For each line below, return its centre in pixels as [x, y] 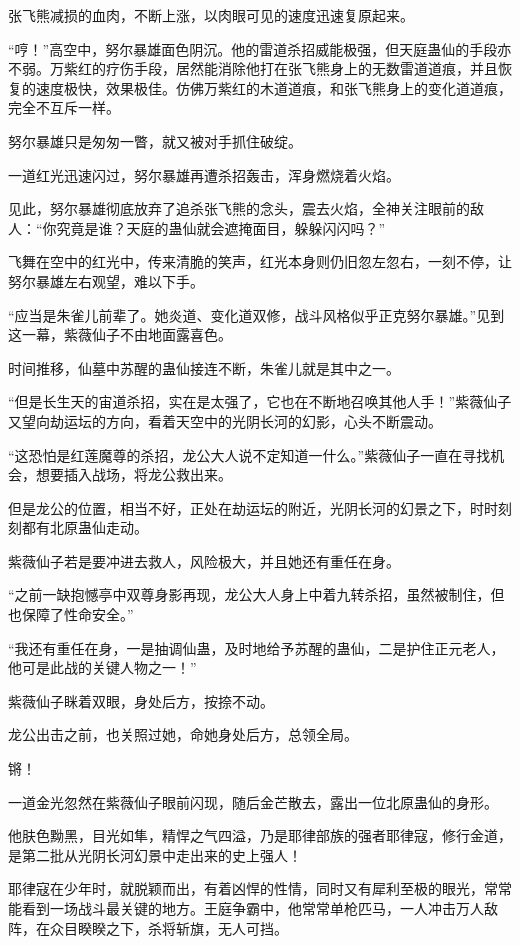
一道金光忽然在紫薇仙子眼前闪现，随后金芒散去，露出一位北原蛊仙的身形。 [253, 801]
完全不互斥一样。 [64, 107]
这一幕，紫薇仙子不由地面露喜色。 [120, 334]
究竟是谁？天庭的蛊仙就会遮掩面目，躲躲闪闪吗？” [221, 227]
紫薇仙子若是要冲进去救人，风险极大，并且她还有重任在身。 [204, 560]
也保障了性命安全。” [71, 614]
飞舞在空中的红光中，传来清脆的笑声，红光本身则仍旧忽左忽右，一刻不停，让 [260, 261]
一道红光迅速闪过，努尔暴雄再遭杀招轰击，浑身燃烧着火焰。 [204, 174]
